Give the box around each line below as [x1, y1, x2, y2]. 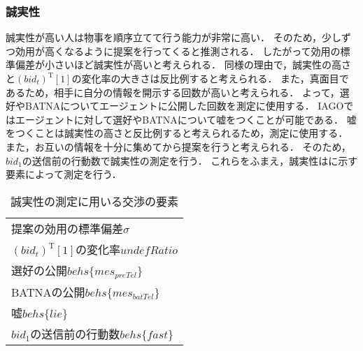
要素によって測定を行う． [6, 167, 122, 181]
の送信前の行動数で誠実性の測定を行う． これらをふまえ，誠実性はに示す [22, 153, 358, 167]
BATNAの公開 [11, 283, 85, 300]
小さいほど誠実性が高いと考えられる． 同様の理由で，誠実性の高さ [44, 57, 352, 72]
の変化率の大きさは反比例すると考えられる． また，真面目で [71, 71, 349, 85]
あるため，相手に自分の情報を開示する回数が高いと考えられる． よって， [6, 84, 340, 99]
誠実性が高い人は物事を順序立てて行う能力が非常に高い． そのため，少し [6, 30, 341, 45]
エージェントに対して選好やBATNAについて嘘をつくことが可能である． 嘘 [15, 112, 357, 126]
